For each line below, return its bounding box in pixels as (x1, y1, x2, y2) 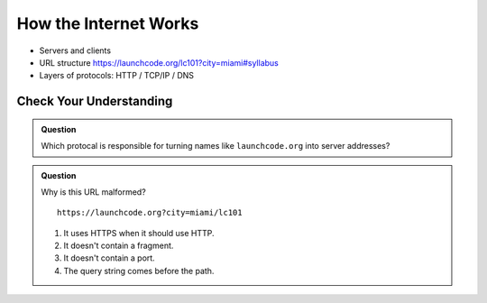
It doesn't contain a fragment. (63, 240, 174, 252)
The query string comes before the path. (63, 265, 215, 276)
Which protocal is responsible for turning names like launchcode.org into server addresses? (41, 141, 391, 151)
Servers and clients (39, 45, 112, 56)
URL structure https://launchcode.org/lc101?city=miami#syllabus (39, 57, 279, 68)
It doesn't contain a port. (63, 252, 155, 263)
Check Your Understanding (16, 94, 173, 109)
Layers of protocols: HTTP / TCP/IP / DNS (39, 70, 194, 81)
